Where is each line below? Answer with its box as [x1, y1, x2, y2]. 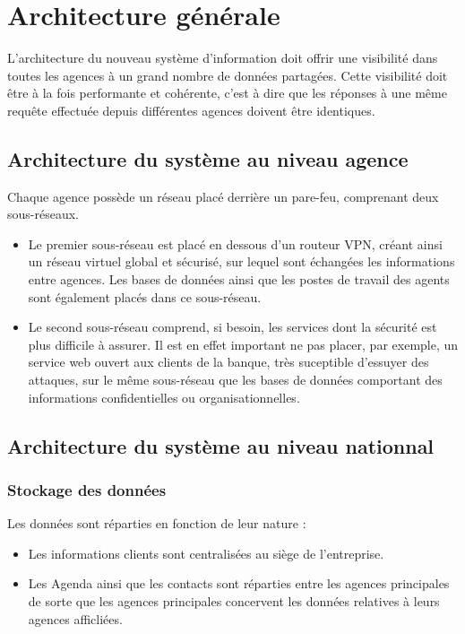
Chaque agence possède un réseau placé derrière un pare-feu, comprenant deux [7, 187, 439, 205]
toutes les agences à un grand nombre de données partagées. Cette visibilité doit [7, 65, 448, 84]
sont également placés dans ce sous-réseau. [28, 287, 262, 306]
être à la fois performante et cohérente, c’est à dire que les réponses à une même [7, 83, 447, 102]
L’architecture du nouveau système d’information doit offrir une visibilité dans [7, 48, 438, 67]
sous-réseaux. [7, 204, 79, 223]
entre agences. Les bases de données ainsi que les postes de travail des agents [28, 270, 450, 289]
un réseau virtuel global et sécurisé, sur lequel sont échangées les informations [28, 252, 455, 271]
